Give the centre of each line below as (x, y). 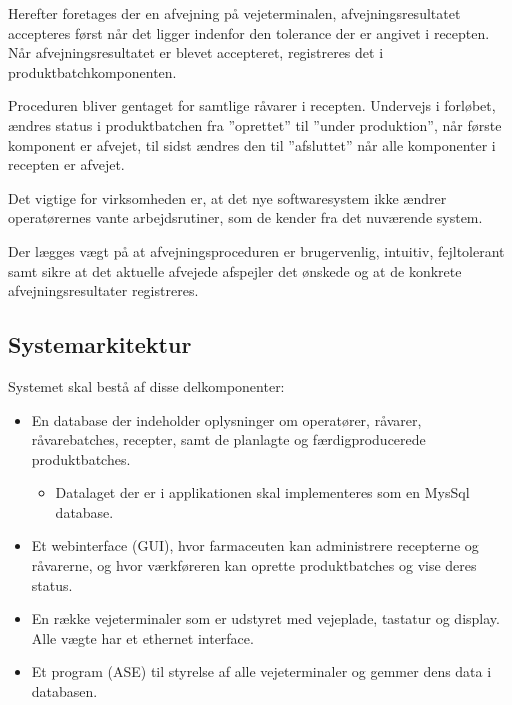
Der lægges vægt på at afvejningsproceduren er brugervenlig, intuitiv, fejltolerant (256, 250)
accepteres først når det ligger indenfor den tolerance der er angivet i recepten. (249, 32)
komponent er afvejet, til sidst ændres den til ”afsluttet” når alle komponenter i (252, 144)
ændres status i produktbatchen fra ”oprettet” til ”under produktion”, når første (255, 124)
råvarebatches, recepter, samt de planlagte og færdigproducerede (228, 439)
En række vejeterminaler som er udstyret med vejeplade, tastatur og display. (265, 618)
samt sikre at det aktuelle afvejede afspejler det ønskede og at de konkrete (235, 270)
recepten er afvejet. (66, 164)
